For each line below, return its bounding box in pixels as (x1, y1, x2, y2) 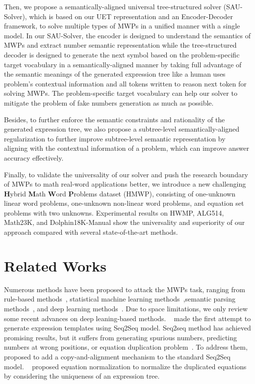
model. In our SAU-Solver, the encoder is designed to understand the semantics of (4, 30, 251, 40)
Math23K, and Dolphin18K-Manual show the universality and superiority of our (4, 217, 245, 227)
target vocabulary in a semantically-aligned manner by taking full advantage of (4, 59, 242, 69)
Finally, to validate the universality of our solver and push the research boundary (4, 169, 248, 179)
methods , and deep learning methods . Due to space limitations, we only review (4, 303, 248, 313)
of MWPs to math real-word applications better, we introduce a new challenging (4, 179, 246, 189)
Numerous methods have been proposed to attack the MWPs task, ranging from (4, 284, 245, 294)
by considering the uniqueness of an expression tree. (4, 371, 160, 381)
